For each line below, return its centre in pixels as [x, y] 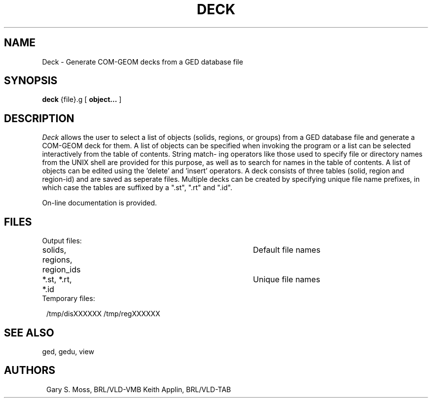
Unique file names [287, 280]
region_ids [61, 270]
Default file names [287, 250]
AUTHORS [30, 370]
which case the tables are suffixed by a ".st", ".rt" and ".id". [137, 188]
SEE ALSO [29, 333]
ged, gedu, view [68, 351]
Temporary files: [69, 299]
